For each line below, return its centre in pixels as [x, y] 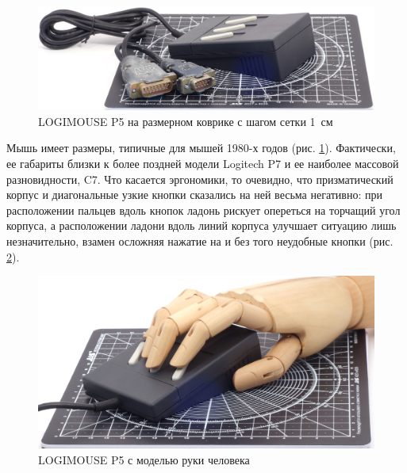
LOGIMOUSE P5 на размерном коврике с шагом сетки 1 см [186, 121]
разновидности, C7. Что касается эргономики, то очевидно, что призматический [200, 179]
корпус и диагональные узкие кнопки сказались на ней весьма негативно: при [194, 195]
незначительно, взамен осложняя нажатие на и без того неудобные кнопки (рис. [200, 241]
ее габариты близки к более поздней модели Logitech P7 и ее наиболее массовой [203, 164]
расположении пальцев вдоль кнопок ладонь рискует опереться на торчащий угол [203, 210]
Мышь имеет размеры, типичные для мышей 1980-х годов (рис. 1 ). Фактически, [201, 148]
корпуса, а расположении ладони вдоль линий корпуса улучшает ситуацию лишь [202, 225]
